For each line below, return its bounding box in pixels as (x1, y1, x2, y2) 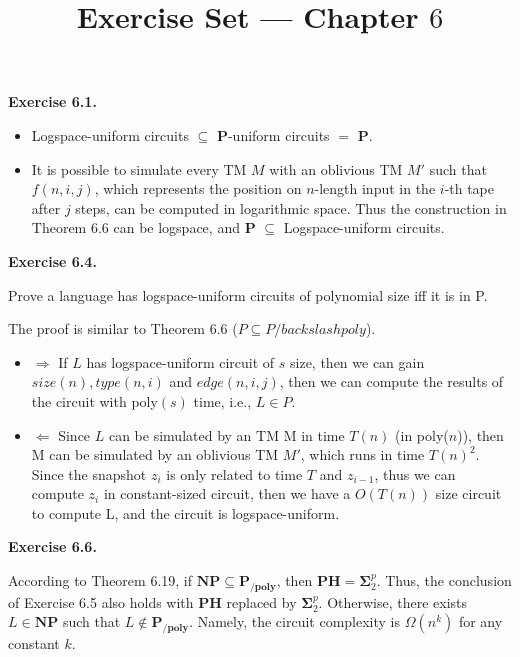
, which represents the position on (94, 178, 302, 199)
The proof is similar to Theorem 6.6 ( (8, 318, 238, 339)
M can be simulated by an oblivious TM (31, 444, 279, 465)
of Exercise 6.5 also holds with (8, 591, 194, 612)
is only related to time (166, 463, 303, 484)
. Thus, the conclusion (376, 570, 512, 591)
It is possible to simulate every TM (31, 158, 247, 179)
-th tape (444, 178, 495, 199)
